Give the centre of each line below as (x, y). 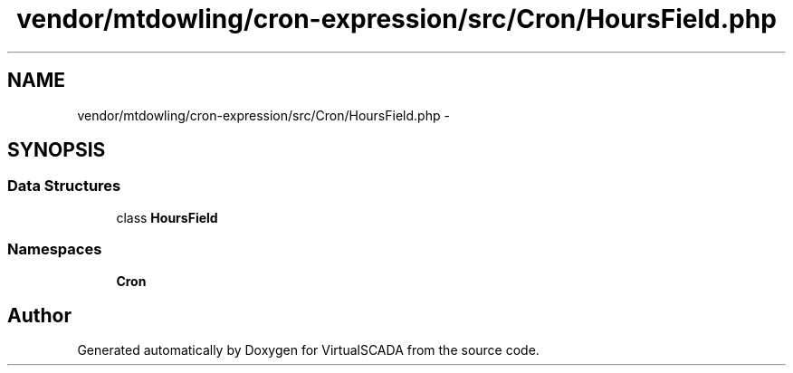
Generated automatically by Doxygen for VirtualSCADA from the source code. (308, 350)
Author (39, 315)
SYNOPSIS (57, 150)
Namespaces (55, 249)
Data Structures (64, 186)
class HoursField (167, 217)
